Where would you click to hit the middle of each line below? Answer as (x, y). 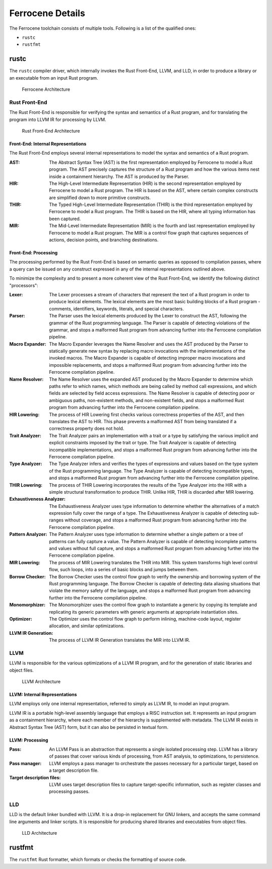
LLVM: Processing (29, 740)
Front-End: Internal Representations (48, 144)
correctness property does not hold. (87, 429)
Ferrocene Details (47, 13)
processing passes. (70, 791)
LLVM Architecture (41, 682)
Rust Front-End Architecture (51, 130)
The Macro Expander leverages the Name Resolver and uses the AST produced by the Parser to (149, 344)
